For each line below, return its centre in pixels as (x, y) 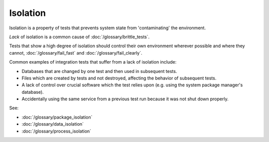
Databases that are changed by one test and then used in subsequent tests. (99, 71)
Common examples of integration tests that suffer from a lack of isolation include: (93, 62)
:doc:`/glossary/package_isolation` (57, 117)
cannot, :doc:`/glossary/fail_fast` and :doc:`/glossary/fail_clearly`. (76, 53)
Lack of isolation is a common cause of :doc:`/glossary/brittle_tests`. (79, 37)
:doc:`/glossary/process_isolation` (57, 131)
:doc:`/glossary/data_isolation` (53, 124)
